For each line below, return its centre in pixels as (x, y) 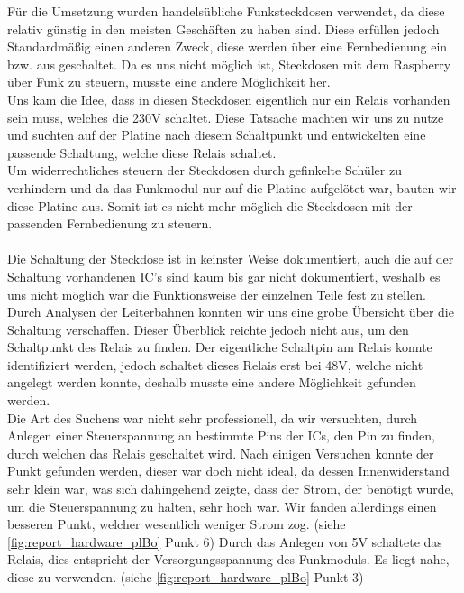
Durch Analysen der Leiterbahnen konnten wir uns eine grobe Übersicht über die (231, 312)
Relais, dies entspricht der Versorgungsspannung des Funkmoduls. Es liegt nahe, (228, 559)
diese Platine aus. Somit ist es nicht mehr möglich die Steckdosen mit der (210, 205)
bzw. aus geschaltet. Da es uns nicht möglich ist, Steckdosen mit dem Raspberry (229, 64)
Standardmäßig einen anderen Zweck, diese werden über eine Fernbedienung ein (227, 46)
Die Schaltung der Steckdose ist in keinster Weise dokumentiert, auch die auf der (231, 259)
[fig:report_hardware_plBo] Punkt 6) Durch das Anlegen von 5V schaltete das (225, 541)
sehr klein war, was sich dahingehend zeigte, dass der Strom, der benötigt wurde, (231, 489)
